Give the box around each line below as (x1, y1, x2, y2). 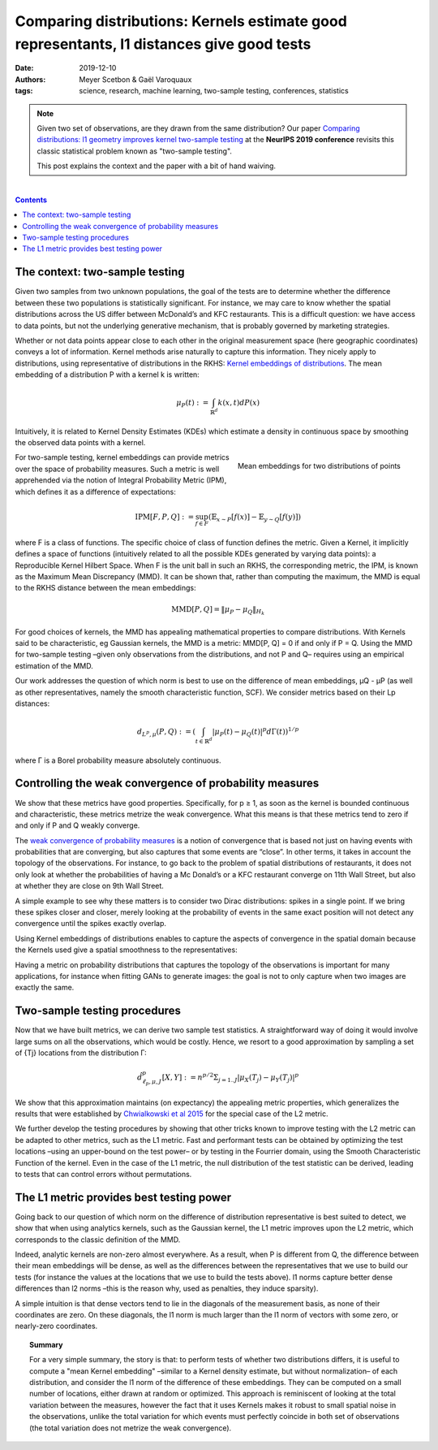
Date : (15, 63, 34, 73)
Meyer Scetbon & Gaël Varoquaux (79, 74, 192, 84)
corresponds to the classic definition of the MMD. (15, 1235, 181, 1244)
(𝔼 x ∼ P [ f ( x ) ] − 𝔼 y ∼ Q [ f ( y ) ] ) (208, 512, 302, 523)
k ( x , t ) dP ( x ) (217, 398, 260, 408)
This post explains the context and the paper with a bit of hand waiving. (36, 161, 276, 171)
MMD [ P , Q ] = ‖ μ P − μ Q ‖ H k (171, 604, 265, 617)
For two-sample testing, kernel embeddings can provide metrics (15, 452, 230, 462)
